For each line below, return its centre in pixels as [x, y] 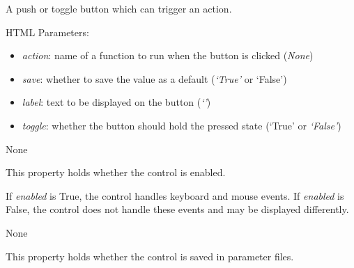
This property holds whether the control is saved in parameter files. [150, 256]
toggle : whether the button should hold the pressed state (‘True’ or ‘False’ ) [182, 125]
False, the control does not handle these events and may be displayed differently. [177, 209]
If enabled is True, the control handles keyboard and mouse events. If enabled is [175, 195]
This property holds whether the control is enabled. [116, 172]
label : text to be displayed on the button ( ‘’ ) [116, 102]
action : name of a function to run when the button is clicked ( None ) [168, 55]
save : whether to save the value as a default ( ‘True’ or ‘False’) [154, 78]
